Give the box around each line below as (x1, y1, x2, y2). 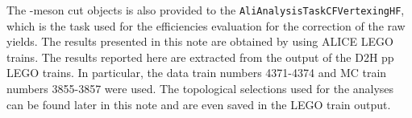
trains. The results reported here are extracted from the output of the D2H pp (6, 48, 394, 65)
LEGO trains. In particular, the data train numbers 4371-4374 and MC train (6, 64, 387, 81)
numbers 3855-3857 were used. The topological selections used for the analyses (6, 80, 394, 97)
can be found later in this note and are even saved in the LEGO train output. (6, 96, 391, 112)
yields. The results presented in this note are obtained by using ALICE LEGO (6, 33, 393, 50)
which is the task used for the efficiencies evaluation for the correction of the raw (6, 17, 406, 34)
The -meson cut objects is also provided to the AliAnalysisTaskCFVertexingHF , (6, 2, 405, 18)
